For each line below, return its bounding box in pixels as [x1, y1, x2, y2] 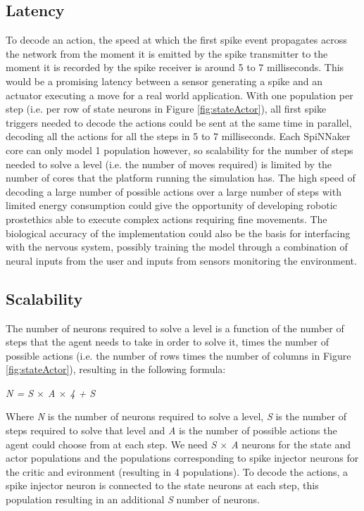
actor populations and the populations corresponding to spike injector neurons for [6, 450, 359, 465]
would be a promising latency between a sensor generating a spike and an [6, 73, 322, 88]
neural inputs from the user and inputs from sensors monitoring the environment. [6, 253, 357, 267]
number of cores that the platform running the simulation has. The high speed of [6, 170, 356, 185]
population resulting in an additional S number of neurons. [6, 492, 260, 507]
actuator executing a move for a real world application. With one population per [6, 87, 353, 102]
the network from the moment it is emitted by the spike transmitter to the [6, 46, 328, 61]
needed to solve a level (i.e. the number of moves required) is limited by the [6, 156, 332, 171]
